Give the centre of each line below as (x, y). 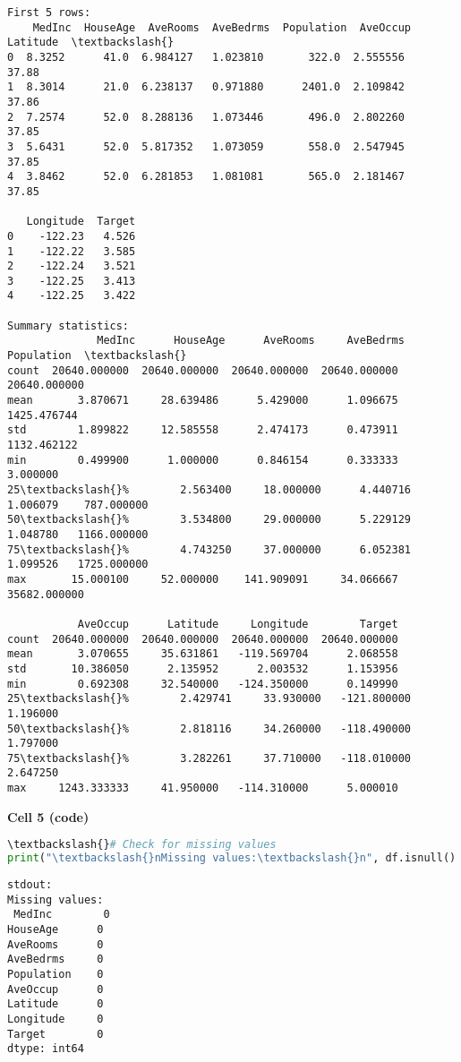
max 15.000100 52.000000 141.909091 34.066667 (203, 579)
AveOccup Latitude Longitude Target (238, 624)
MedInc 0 (62, 915)
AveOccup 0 (55, 989)
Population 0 (55, 975)
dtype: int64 (46, 1049)
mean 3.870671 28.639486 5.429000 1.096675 (203, 401)
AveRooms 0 (55, 944)
